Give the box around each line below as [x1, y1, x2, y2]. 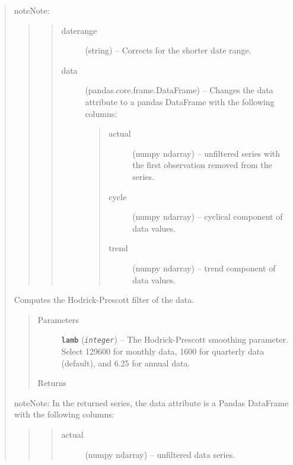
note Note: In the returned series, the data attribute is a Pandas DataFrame [14, 396, 289, 409]
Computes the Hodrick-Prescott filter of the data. [14, 293, 195, 306]
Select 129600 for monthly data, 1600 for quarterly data [61, 344, 265, 357]
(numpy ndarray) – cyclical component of [132, 210, 283, 223]
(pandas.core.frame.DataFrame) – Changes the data [85, 84, 273, 96]
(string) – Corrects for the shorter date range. [85, 44, 251, 56]
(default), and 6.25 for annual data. [61, 356, 190, 369]
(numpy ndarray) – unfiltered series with [132, 147, 281, 159]
